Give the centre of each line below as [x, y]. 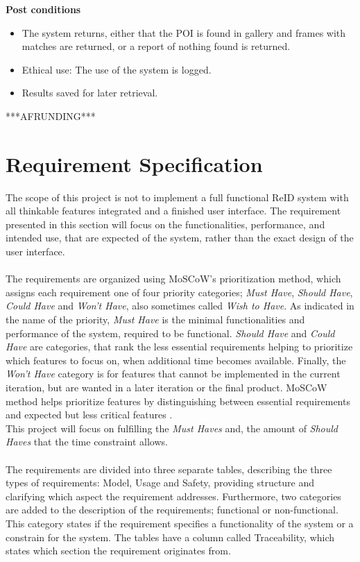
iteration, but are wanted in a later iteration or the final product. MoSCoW [166, 387]
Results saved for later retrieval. [90, 93]
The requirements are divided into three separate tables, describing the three [169, 469]
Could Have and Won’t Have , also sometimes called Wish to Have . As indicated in [180, 306]
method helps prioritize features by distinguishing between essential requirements [178, 401]
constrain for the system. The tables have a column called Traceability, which [170, 537]
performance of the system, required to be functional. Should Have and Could [170, 333]
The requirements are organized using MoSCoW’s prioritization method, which [173, 279]
